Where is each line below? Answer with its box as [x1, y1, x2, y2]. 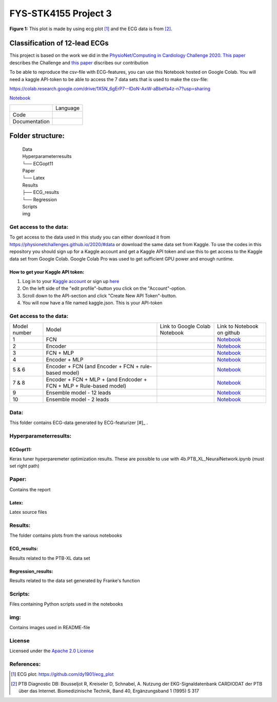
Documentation [12, 118, 50, 125]
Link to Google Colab [160, 323, 211, 330]
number [12, 329, 32, 336]
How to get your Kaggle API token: [9, 269, 85, 275]
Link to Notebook [217, 323, 259, 330]
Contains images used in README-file [9, 625, 90, 631]
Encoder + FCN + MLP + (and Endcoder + [46, 376, 147, 383]
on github [217, 329, 241, 336]
